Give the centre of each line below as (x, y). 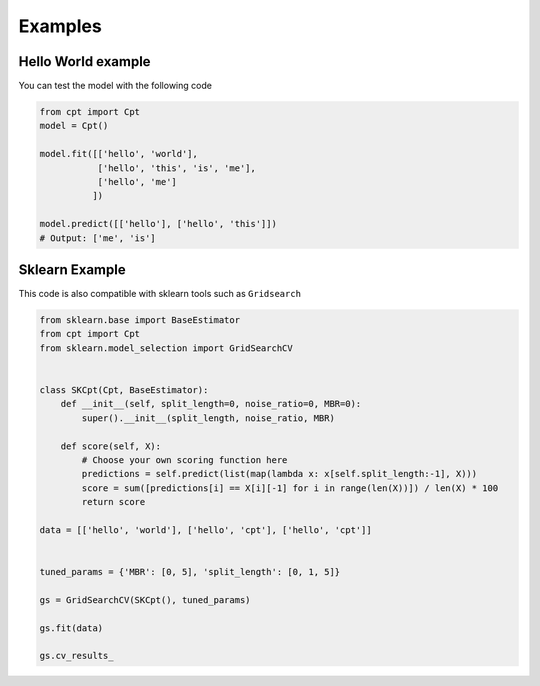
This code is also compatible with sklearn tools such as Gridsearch (160, 294)
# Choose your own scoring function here (184, 459)
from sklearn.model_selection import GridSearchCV (166, 348)
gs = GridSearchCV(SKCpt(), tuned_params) (145, 599)
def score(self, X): (111, 446)
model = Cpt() (74, 126)
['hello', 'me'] (137, 181)
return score (113, 502)
